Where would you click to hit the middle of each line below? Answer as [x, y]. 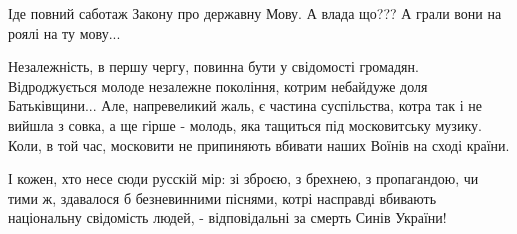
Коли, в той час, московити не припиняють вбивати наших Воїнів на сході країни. [259, 144]
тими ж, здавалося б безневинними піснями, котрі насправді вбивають [222, 197]
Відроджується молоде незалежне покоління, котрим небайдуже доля [218, 85]
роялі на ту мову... [64, 32]
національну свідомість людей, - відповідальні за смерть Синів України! [227, 217]
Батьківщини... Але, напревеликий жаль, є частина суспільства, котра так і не [245, 105]
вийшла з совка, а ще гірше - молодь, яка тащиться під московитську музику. [245, 124]
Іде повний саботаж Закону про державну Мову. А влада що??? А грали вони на [255, 13]
